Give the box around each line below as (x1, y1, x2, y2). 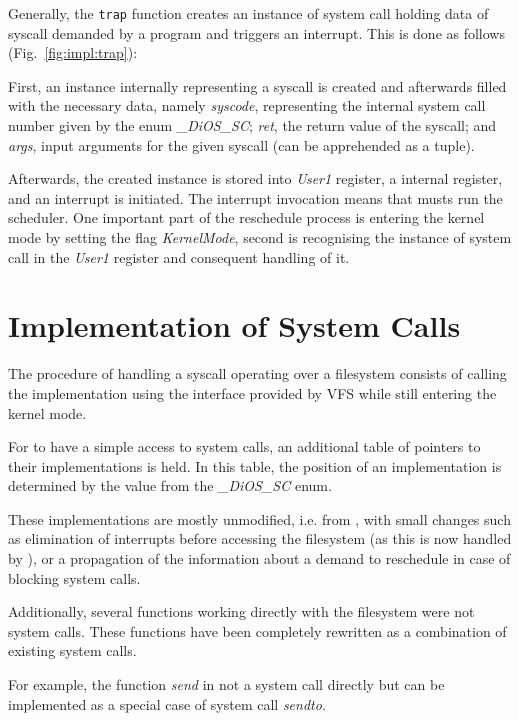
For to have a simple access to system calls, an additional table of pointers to (8, 436, 481, 457)
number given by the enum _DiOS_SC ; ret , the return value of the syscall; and (8, 115, 497, 136)
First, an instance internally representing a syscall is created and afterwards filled (8, 75, 507, 96)
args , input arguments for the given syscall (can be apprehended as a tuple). (8, 134, 475, 155)
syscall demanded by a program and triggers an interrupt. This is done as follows (8, 22, 505, 43)
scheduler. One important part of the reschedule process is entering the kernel (8, 207, 485, 228)
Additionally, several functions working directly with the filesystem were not (8, 601, 475, 622)
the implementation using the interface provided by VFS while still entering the (8, 382, 497, 403)
